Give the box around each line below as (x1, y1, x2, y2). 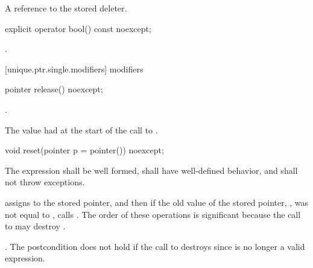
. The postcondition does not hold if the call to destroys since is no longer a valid (5, 240, 305, 252)
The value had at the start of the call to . (5, 123, 158, 136)
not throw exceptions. (5, 176, 85, 188)
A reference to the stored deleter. (5, 2, 127, 14)
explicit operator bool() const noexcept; (5, 22, 151, 34)
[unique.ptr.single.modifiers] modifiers (5, 62, 144, 75)
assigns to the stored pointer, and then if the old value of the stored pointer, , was (5, 196, 309, 208)
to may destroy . (5, 220, 66, 232)
